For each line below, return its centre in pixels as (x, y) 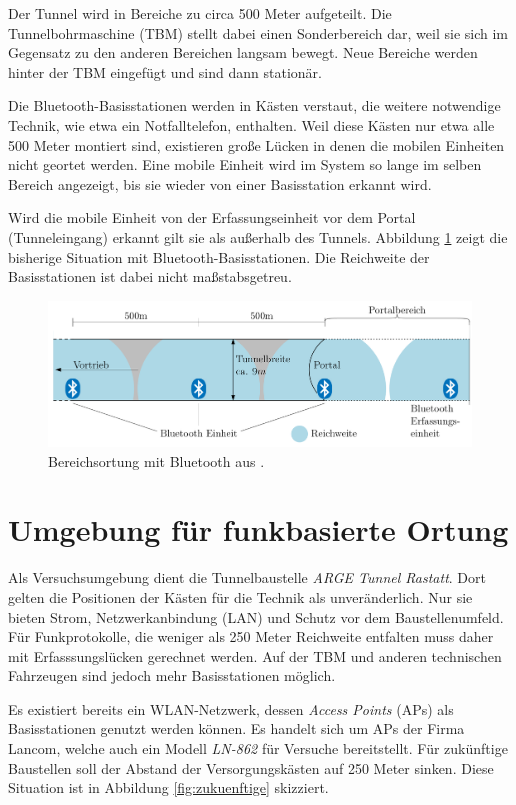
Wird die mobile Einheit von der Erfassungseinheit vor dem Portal (212, 217)
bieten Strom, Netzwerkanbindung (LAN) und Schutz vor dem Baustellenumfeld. (256, 616)
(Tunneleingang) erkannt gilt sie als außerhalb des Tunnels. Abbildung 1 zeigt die (258, 236)
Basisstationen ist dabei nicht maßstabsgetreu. (150, 276)
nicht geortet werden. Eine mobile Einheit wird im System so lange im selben (245, 164)
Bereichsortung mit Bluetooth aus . (156, 460)
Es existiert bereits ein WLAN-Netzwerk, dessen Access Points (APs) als (231, 708)
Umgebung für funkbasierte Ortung (258, 529)
